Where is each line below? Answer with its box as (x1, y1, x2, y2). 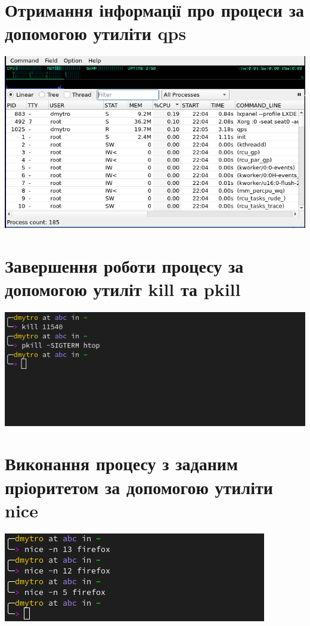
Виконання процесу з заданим (5, 451, 238, 476)
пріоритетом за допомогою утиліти (5, 474, 273, 499)
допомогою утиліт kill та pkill (5, 277, 241, 301)
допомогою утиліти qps (5, 21, 187, 45)
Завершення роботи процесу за (5, 254, 244, 278)
